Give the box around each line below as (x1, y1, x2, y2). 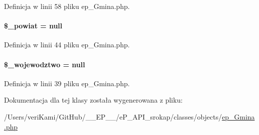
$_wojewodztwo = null (4, 59, 85, 69)
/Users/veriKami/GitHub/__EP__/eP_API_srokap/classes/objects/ (4, 111, 222, 122)
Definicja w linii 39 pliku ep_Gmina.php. (4, 78, 130, 88)
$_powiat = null (4, 20, 63, 31)
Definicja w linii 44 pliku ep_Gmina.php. (4, 39, 130, 50)
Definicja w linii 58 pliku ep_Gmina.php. (4, 1, 130, 11)
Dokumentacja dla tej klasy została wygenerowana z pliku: (4, 95, 183, 105)
